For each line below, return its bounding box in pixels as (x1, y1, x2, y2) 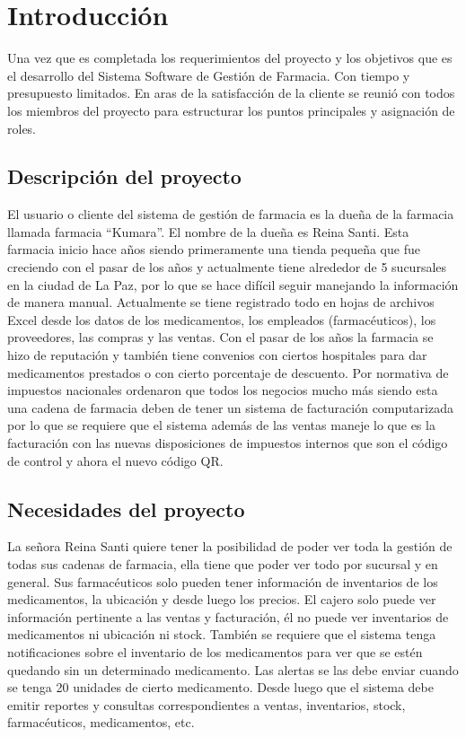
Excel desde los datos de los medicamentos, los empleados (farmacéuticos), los (7, 310, 436, 329)
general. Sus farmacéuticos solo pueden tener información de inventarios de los (7, 572, 438, 591)
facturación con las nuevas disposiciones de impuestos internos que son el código (7, 434, 448, 452)
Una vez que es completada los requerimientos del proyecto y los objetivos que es (7, 48, 453, 67)
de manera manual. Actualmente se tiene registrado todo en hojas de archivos (7, 293, 435, 311)
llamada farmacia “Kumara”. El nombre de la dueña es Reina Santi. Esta (7, 222, 409, 241)
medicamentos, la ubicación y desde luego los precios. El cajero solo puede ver (7, 590, 436, 609)
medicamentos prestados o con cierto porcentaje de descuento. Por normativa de (7, 363, 449, 382)
